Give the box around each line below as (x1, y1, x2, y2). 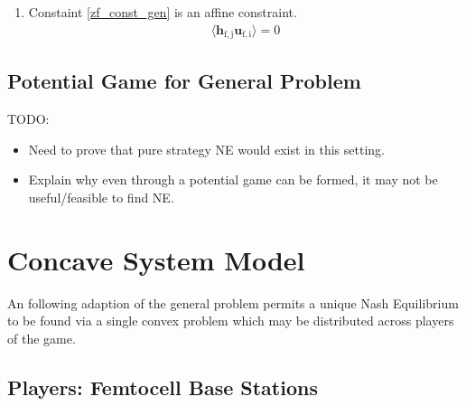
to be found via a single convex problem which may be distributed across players (7, 311, 454, 330)
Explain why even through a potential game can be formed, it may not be (28, 170, 438, 189)
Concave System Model (7, 241, 305, 278)
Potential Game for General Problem (7, 67, 361, 95)
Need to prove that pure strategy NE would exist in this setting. (28, 139, 385, 158)
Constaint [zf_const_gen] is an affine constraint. (28, 3, 297, 21)
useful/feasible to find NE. (28, 188, 174, 207)
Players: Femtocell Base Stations (7, 373, 318, 401)
